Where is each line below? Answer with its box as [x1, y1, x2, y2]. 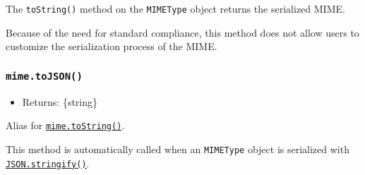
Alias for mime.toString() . [6, 118, 125, 133]
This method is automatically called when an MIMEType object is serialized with [6, 141, 349, 156]
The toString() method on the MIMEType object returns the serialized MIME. [6, 1, 345, 16]
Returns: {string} [22, 94, 98, 109]
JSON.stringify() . [6, 155, 90, 170]
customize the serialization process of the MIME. [6, 39, 217, 54]
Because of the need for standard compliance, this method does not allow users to [6, 25, 359, 40]
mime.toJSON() [6, 70, 83, 82]
